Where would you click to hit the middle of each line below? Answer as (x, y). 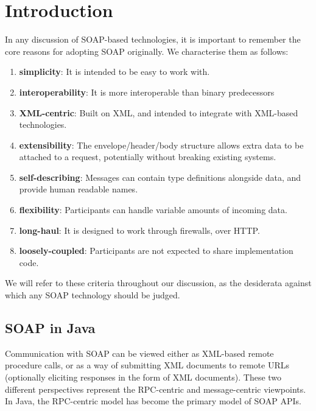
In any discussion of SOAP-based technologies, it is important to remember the (153, 39)
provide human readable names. (79, 189)
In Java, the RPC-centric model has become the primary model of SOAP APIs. (153, 401)
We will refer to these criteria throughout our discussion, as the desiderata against (158, 283)
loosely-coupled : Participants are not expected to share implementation (156, 251)
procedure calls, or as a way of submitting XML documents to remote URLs (147, 365)
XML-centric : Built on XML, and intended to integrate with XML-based (159, 112)
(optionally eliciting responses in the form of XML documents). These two (143, 377)
